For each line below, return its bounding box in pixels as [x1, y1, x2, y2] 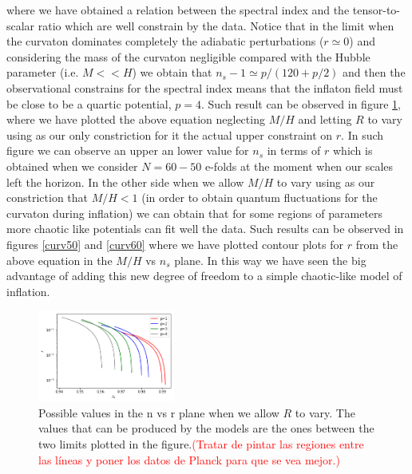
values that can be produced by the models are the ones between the [38, 420, 374, 436]
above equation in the [6, 251, 113, 268]
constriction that [6, 189, 89, 206]
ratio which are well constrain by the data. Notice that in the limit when [38, 17, 394, 34]
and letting [298, 111, 352, 128]
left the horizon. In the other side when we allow [6, 173, 244, 190]
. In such [341, 126, 384, 143]
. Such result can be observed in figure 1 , [200, 95, 401, 112]
